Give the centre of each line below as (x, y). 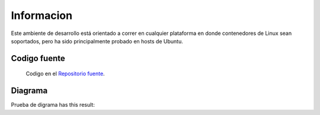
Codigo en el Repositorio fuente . (65, 74)
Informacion (42, 15)
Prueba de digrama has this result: (53, 105)
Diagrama (29, 91)
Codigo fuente (38, 58)
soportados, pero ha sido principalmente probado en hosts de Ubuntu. (97, 41)
